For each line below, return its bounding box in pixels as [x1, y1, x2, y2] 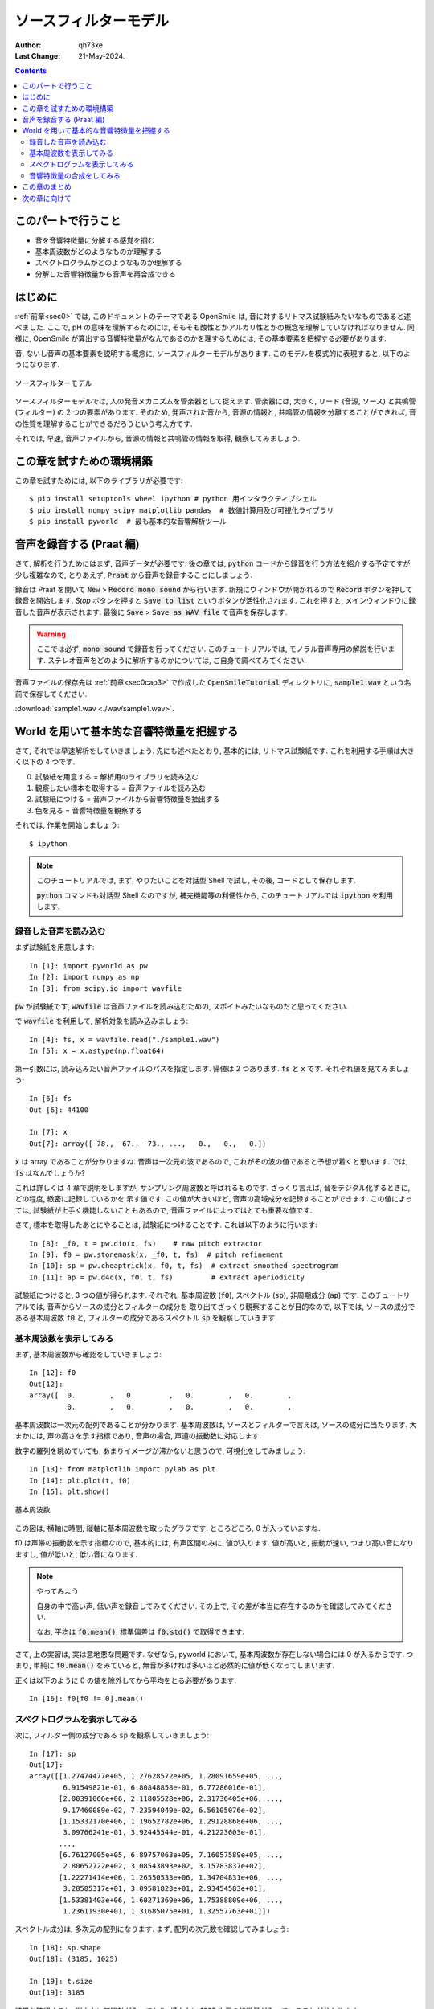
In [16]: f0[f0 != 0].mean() [29, 1694, 144, 1704]
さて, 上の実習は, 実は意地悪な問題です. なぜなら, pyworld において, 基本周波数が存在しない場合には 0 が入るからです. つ [14, 1649, 414, 1659]
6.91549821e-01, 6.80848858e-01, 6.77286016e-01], [63, 1782, 267, 1792]
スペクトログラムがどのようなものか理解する [35, 258, 182, 268]
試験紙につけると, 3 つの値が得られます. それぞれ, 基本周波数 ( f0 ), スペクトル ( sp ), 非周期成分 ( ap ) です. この [14, 1291, 375, 1300]
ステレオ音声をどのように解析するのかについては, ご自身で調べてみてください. [47, 655, 307, 665]
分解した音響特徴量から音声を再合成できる [35, 269, 176, 279]
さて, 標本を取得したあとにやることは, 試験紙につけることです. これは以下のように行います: [14, 1220, 317, 1230]
